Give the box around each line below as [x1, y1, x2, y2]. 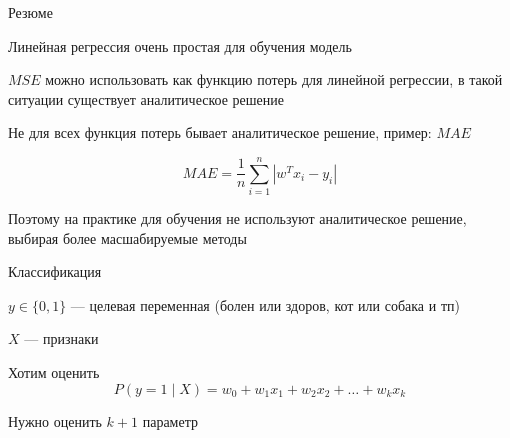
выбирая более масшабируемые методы [8, 227, 247, 248]
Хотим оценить [8, 362, 100, 383]
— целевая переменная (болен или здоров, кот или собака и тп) [70, 294, 460, 315]
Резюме [8, 2, 53, 22]
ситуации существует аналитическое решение [8, 88, 284, 109]
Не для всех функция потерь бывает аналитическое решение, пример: [8, 122, 432, 143]
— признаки [24, 328, 99, 349]
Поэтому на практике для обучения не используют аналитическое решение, [8, 208, 467, 229]
